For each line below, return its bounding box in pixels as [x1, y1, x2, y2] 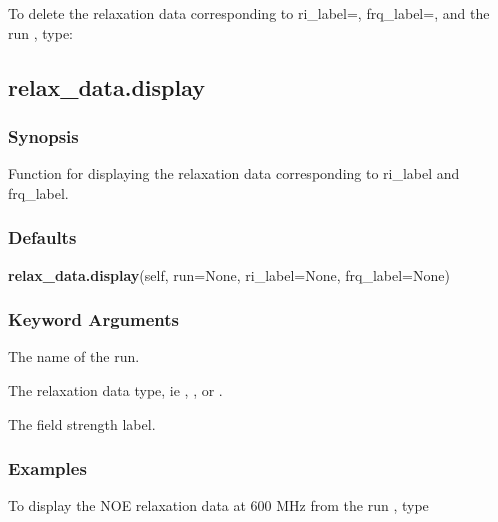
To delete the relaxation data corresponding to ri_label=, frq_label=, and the [8, 3, 490, 23]
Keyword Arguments [8, 307, 180, 332]
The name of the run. [8, 346, 140, 367]
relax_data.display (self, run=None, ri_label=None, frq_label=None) [8, 264, 450, 285]
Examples [8, 456, 87, 481]
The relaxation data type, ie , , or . [8, 380, 223, 400]
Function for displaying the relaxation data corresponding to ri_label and [8, 163, 460, 184]
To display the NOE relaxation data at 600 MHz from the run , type [8, 495, 429, 516]
